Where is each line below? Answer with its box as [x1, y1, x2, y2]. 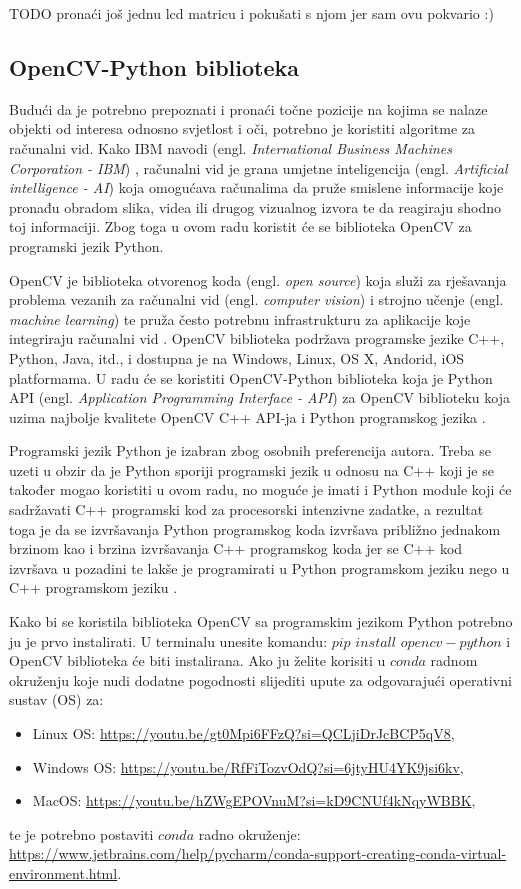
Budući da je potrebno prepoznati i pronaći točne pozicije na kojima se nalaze [9, 98, 488, 119]
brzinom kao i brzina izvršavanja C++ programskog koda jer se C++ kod [9, 538, 463, 559]
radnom [430, 650, 478, 671]
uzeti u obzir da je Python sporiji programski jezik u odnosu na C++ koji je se [9, 459, 494, 480]
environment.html [9, 862, 118, 883]
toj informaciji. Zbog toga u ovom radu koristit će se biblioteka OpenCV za [9, 216, 472, 237]
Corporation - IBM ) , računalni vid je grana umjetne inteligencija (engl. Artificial [9, 157, 508, 178]
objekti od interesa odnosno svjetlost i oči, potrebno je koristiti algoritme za [9, 118, 476, 139]
